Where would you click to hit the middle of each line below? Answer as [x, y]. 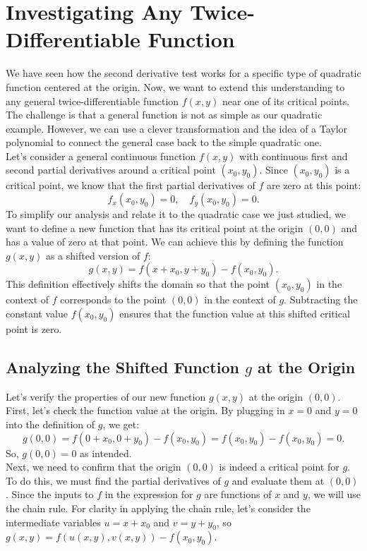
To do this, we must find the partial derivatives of [113, 480]
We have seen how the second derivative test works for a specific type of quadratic [183, 73]
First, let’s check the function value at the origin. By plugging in [145, 410]
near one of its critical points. [286, 101]
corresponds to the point [113, 299]
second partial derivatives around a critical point [111, 170]
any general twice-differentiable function [92, 101]
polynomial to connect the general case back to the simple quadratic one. [164, 142]
